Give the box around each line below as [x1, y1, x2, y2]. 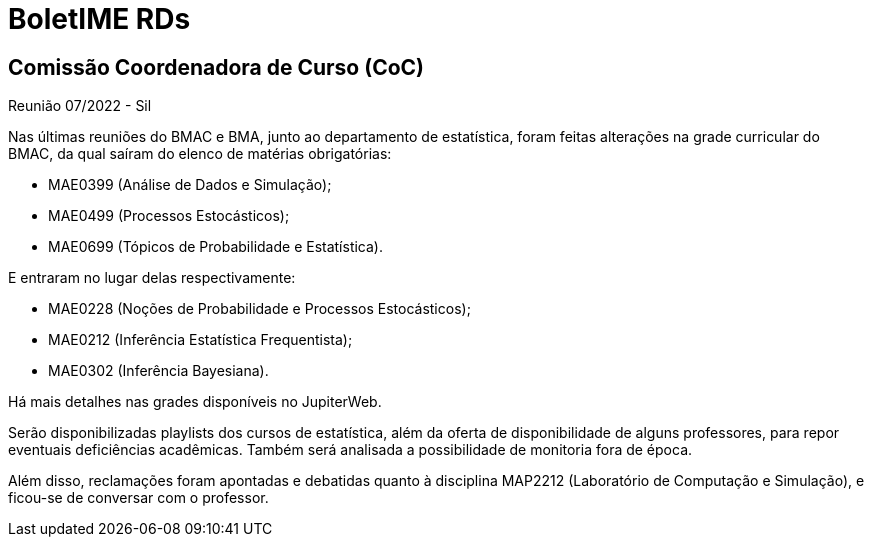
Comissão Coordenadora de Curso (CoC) [8, 54, 425, 80]
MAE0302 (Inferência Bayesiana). [48, 362, 269, 380]
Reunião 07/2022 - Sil [8, 97, 152, 115]
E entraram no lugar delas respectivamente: [8, 269, 296, 287]
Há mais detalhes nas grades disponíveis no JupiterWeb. [8, 393, 382, 411]
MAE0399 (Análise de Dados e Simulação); [48, 176, 332, 194]
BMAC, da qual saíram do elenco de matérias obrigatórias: [8, 145, 392, 163]
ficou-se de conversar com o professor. [8, 489, 269, 507]
